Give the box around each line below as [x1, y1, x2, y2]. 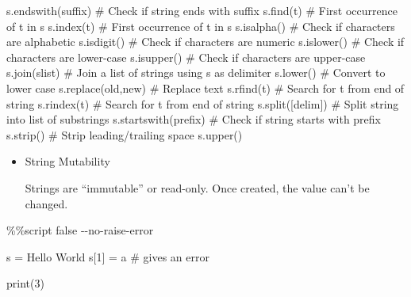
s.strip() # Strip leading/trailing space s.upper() [6, 126, 243, 143]
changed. [25, 195, 68, 211]
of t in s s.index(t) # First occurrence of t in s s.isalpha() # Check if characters [6, 17, 395, 34]
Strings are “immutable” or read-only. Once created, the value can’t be [25, 179, 370, 196]
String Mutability [25, 153, 110, 169]
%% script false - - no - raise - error [6, 222, 154, 238]
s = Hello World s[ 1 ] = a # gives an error [6, 248, 209, 265]
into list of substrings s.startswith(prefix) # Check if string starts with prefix [6, 111, 382, 128]
